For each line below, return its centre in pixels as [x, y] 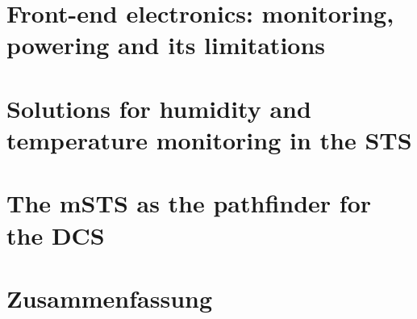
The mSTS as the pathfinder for [189, 203]
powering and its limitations [166, 45]
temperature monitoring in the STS [209, 139]
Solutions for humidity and [159, 108]
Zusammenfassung [110, 298]
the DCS [56, 235]
